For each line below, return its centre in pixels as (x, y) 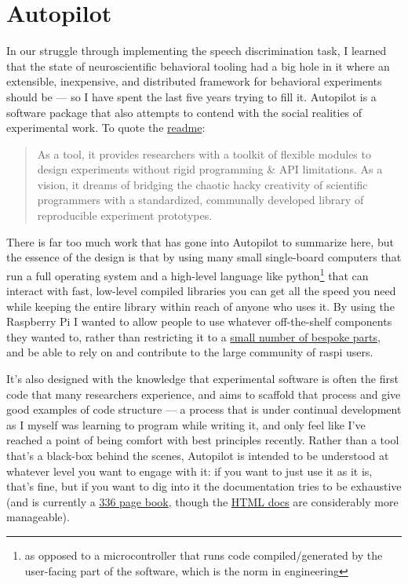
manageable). (38, 517)
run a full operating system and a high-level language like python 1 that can (188, 274)
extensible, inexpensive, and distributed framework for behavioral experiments (194, 81)
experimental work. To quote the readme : (106, 128)
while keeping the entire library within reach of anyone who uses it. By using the (200, 306)
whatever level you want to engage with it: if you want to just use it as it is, (189, 471)
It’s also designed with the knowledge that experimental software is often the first (202, 379)
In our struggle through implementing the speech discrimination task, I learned (197, 51)
